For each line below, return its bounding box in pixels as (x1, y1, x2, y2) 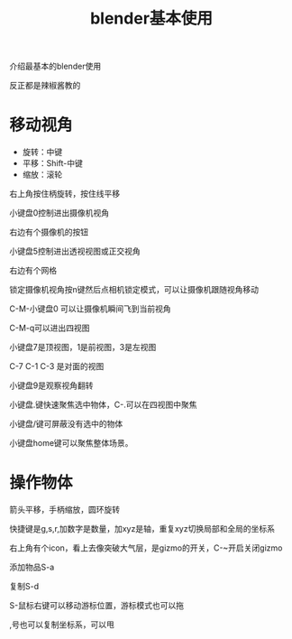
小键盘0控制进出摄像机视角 (9, 208, 110, 218)
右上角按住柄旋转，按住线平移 (9, 189, 120, 199)
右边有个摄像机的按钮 (9, 227, 88, 237)
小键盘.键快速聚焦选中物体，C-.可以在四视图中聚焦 (9, 399, 197, 411)
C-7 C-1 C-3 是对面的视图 (9, 361, 105, 372)
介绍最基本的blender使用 (9, 60, 102, 72)
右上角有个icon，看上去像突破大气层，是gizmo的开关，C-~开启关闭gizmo (9, 542, 283, 553)
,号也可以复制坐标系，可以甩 (9, 619, 115, 630)
